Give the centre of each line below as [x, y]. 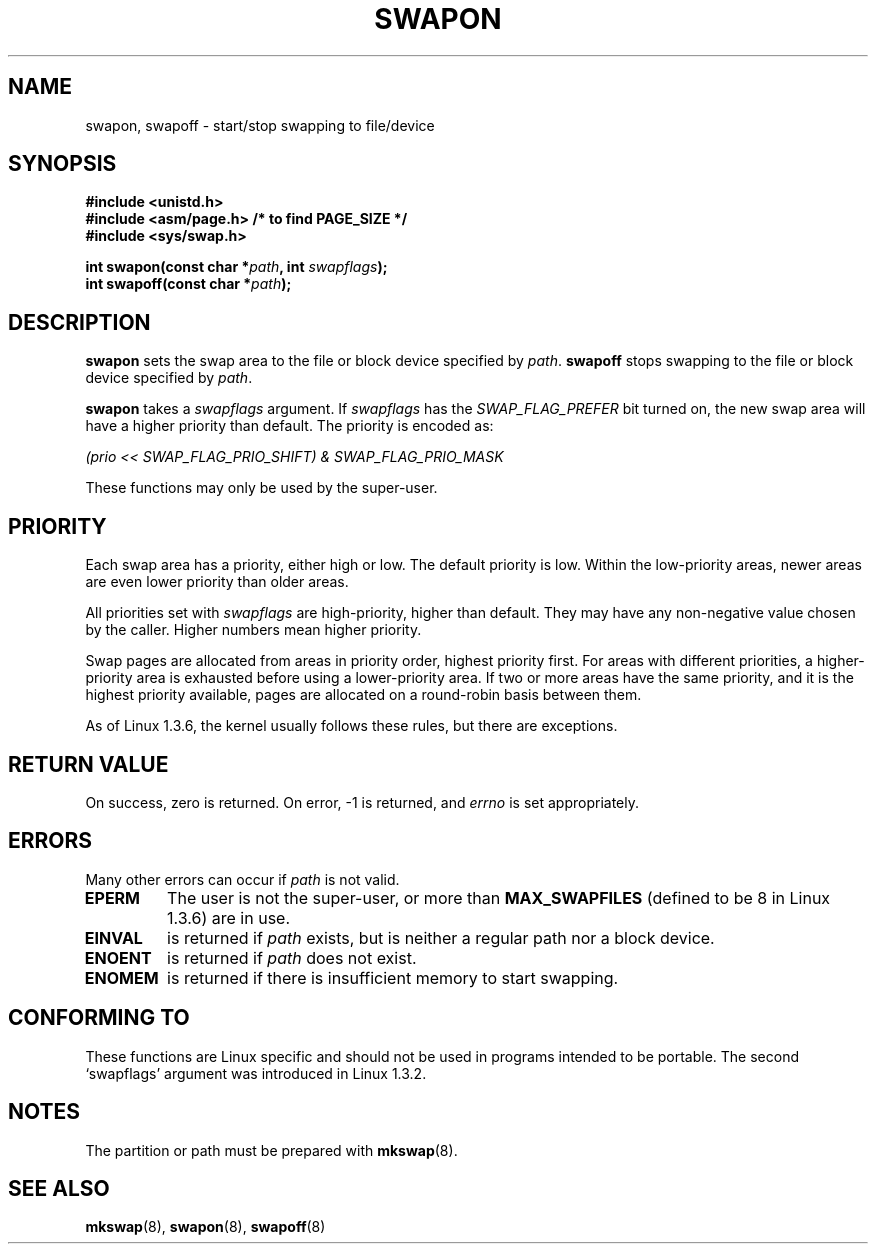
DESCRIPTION [79, 322]
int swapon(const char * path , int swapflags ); [236, 267]
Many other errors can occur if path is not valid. [242, 879]
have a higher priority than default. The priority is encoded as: [289, 426]
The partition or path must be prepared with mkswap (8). [271, 1150]
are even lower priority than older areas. [217, 582]
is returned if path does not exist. [292, 957]
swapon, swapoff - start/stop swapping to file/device [260, 125]
